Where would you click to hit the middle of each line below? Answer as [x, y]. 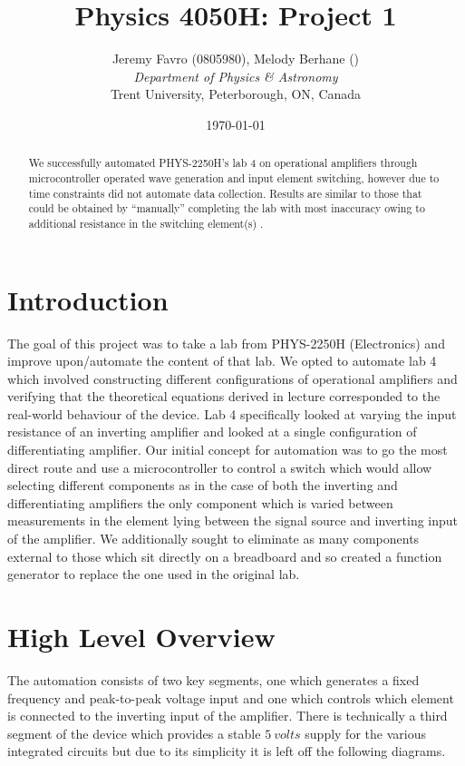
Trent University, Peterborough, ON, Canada [236, 94]
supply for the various [365, 733]
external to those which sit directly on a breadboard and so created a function [225, 556]
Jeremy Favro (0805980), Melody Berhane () [236, 59]
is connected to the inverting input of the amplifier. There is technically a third [228, 716]
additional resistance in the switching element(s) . [146, 223]
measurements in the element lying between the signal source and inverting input [233, 520]
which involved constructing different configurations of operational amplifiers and [232, 378]
